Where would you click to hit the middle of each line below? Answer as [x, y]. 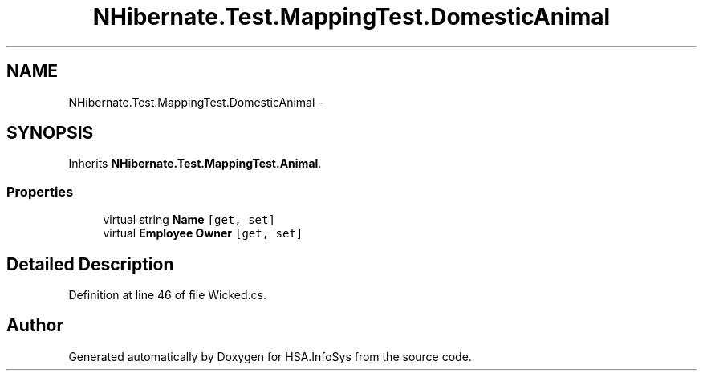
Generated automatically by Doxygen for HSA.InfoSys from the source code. [270, 356]
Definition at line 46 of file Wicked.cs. [167, 295]
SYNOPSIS [50, 133]
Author [35, 326]
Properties [40, 191]
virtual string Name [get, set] [189, 220]
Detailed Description [90, 264]
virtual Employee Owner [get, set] [203, 233]
